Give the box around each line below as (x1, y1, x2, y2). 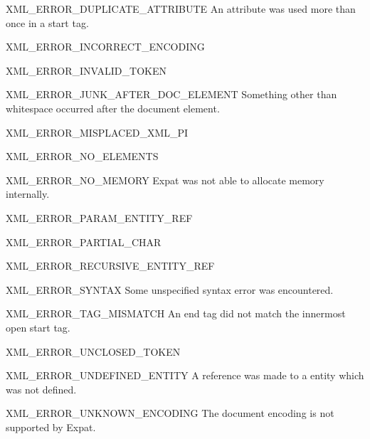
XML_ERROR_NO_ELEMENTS (6, 149, 159, 164)
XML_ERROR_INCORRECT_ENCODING (6, 39, 205, 54)
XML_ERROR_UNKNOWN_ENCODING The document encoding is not (6, 406, 334, 421)
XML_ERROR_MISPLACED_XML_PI (6, 125, 189, 139)
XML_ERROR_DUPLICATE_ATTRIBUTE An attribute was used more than (6, 1, 356, 16)
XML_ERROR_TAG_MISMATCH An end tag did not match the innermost (6, 306, 346, 321)
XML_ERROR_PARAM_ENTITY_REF (6, 210, 193, 225)
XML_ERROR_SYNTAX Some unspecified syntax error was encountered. (6, 282, 334, 297)
